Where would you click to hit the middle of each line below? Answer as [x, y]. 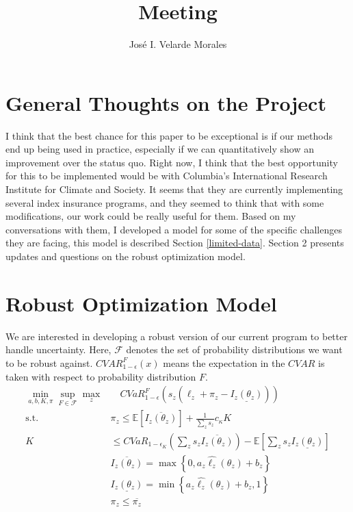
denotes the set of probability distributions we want [234, 349]
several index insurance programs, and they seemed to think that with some [165, 202]
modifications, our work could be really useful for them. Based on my [151, 216]
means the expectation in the [224, 362]
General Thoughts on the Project [166, 102]
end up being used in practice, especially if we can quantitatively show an [160, 149]
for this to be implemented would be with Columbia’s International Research [167, 176]
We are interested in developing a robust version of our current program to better [176, 336]
